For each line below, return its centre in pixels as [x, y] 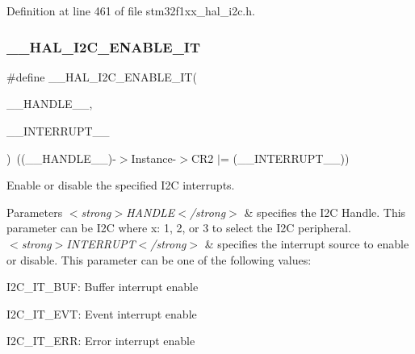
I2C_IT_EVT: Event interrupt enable [102, 313]
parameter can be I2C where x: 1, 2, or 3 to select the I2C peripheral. [179, 228]
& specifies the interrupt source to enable [307, 243]
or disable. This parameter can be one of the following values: [159, 259]
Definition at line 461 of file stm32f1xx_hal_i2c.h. [131, 10]
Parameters [35, 212]
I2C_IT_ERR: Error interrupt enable [101, 341]
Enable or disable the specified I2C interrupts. [121, 185]
